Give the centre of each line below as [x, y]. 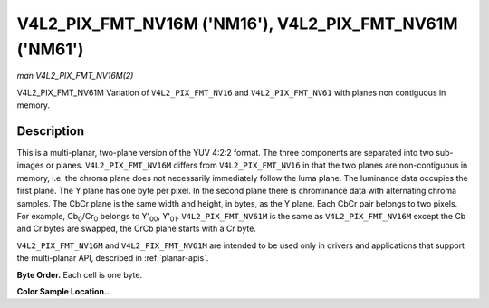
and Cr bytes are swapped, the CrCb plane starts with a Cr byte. [137, 229]
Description [51, 131]
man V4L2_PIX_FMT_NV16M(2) [75, 76]
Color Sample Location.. [63, 291]
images [30, 165]
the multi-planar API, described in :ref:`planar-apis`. [113, 258]
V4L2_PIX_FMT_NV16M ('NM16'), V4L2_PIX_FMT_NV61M [237, 24]
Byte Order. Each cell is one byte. [80, 274]
